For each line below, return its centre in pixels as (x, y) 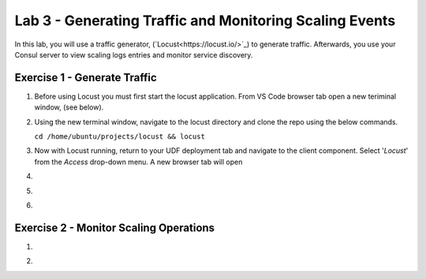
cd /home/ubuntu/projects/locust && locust (120, 137)
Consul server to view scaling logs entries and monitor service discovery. (134, 54)
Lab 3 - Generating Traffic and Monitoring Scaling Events (205, 20)
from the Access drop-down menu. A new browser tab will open (138, 162)
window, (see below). (69, 107)
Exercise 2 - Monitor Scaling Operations (115, 227)
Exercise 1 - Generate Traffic (86, 78)
